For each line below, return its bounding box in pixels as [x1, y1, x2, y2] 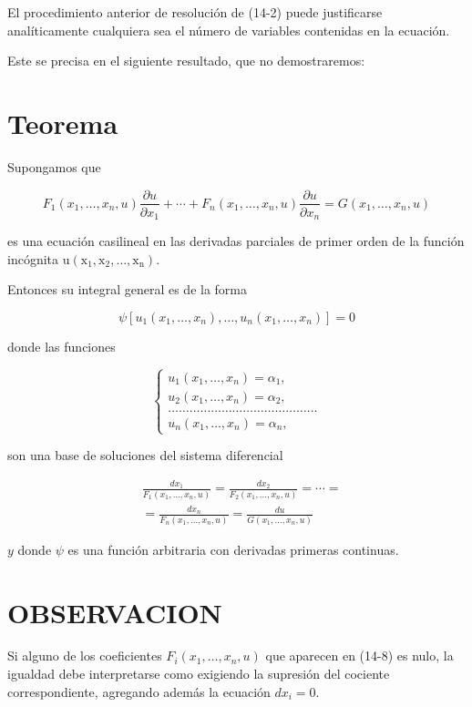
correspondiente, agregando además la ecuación [7, 681, 271, 701]
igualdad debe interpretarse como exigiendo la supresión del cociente [7, 664, 390, 683]
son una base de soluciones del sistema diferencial [7, 446, 283, 465]
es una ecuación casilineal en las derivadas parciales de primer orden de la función [7, 231, 465, 251]
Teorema [7, 104, 118, 141]
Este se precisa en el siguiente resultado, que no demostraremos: [7, 51, 365, 70]
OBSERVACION [7, 593, 222, 630]
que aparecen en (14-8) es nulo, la [265, 646, 454, 665]
